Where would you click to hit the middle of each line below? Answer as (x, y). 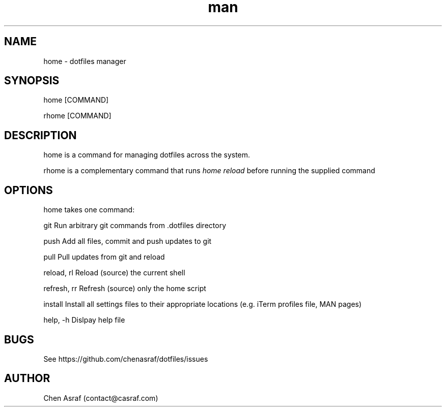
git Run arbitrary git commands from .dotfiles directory (135, 226)
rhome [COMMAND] (77, 116)
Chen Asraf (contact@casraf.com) (101, 398)
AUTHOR (27, 378)
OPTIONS (29, 190)
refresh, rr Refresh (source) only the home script (125, 289)
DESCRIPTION (40, 135)
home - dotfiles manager (85, 61)
